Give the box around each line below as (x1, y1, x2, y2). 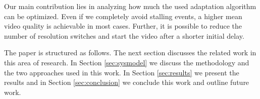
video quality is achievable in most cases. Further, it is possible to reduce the (4, 21, 242, 31)
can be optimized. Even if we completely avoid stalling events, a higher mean (4, 11, 242, 21)
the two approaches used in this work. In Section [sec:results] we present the (4, 67, 239, 77)
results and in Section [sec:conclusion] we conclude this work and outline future (4, 77, 249, 87)
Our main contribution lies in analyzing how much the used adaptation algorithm (4, 1, 256, 11)
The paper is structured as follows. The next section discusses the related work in (4, 47, 256, 58)
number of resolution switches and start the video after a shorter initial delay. (4, 30, 244, 41)
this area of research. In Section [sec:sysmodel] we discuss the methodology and (4, 57, 249, 67)
